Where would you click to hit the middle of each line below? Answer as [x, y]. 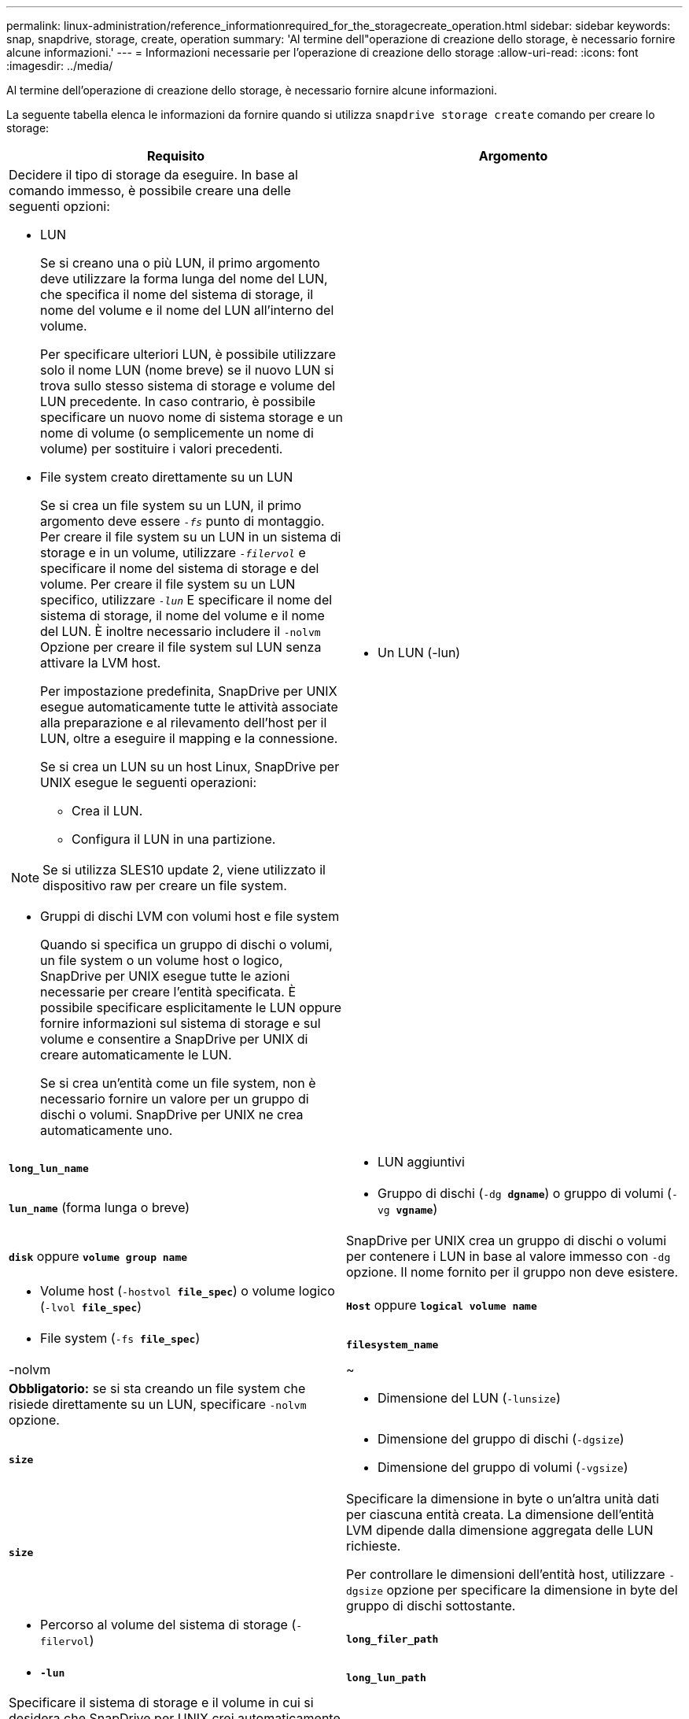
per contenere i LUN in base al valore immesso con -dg [508, 1256]
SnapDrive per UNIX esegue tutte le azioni [165, 976]
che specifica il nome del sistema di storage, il [177, 294]
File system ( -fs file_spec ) [120, 1338]
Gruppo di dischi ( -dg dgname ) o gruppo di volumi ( [525, 1193]
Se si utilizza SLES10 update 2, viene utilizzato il [184, 870]
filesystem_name [392, 1344]
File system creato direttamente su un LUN [167, 477]
